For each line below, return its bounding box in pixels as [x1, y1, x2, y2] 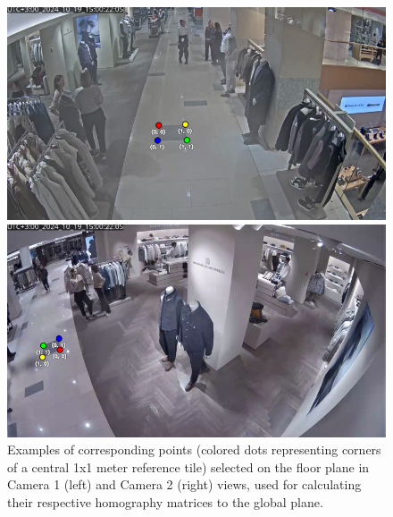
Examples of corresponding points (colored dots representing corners [7, 440, 381, 459]
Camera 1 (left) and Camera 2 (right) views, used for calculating [7, 475, 362, 494]
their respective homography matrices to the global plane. [7, 492, 323, 511]
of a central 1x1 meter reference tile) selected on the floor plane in [7, 457, 370, 476]
